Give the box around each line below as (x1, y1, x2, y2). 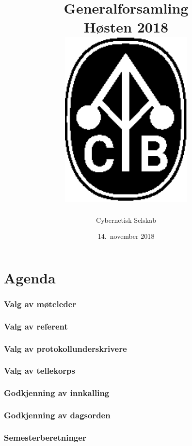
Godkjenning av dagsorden (4, 409, 111, 421)
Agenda (4, 267, 56, 287)
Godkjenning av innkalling (4, 387, 110, 399)
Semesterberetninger (4, 431, 86, 443)
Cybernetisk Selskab (96, 215, 156, 225)
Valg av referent (4, 320, 68, 332)
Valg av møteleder (4, 297, 77, 310)
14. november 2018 (97, 231, 155, 241)
